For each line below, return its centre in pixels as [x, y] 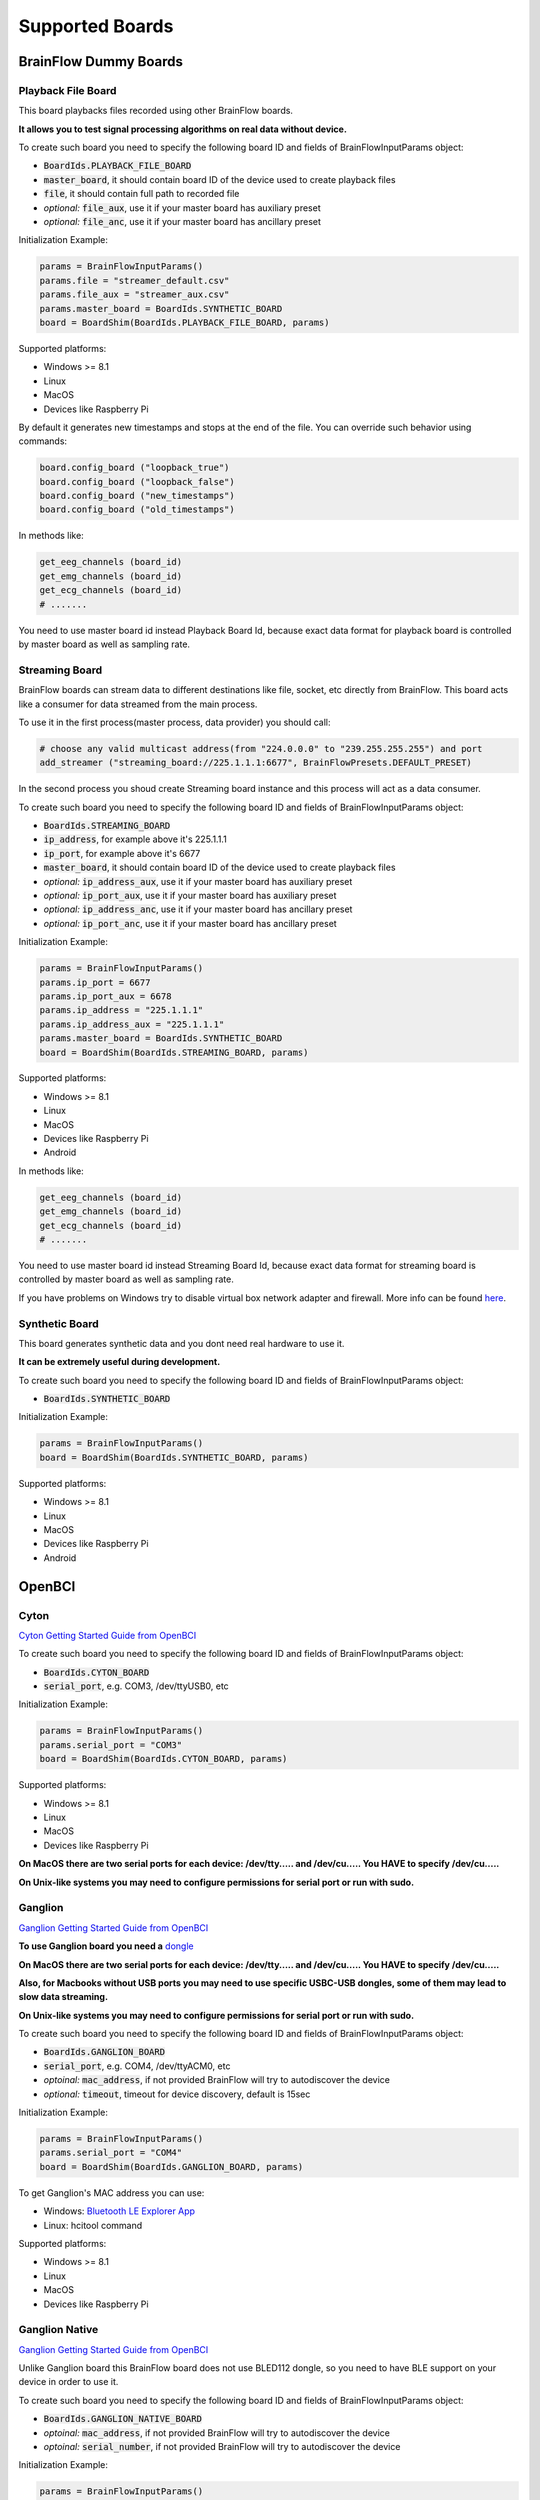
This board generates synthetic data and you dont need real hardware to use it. [181, 1343]
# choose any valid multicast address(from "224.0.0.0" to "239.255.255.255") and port [261, 748]
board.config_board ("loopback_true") [134, 468]
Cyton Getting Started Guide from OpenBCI [107, 1635]
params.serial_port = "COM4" [111, 2153]
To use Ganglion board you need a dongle [106, 1946]
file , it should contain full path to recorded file [141, 194]
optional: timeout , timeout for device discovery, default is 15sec [177, 2094]
